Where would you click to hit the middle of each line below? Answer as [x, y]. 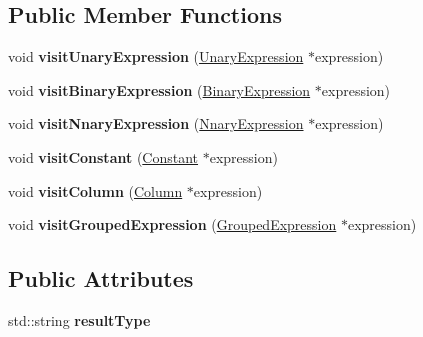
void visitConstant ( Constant [103, 156]
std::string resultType [79, 319]
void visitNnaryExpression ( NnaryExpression [156, 123]
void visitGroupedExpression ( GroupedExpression [172, 224]
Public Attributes [101, 278]
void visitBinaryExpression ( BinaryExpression [159, 89]
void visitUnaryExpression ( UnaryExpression [156, 56]
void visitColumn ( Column [95, 190]
